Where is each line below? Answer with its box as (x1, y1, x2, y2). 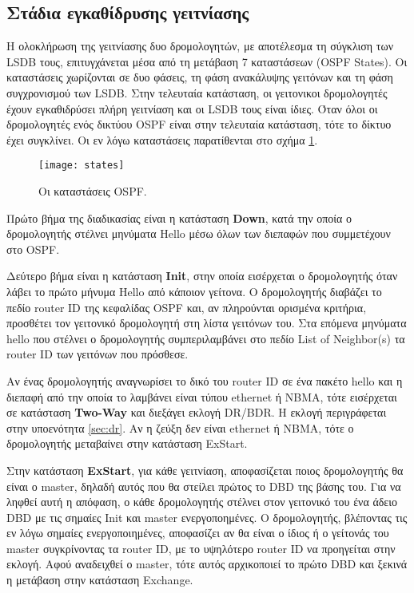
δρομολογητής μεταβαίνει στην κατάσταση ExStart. (6, 435, 248, 452)
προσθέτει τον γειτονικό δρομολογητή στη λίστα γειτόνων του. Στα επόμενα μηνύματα (6, 314, 407, 331)
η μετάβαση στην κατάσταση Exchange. (6, 571, 193, 588)
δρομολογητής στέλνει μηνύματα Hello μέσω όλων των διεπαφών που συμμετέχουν (6, 225, 391, 242)
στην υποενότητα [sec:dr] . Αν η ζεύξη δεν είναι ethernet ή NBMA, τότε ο (6, 419, 354, 436)
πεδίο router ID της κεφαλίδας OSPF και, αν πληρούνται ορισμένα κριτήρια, (6, 298, 367, 315)
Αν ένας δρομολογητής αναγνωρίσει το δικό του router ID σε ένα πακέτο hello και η (6, 372, 403, 389)
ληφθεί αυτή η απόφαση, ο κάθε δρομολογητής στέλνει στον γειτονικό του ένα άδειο (6, 493, 397, 510)
